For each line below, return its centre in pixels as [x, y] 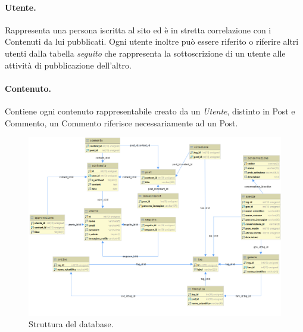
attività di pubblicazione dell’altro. [68, 65]
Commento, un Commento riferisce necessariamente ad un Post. [121, 122]
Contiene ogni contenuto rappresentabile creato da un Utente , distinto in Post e [150, 111]
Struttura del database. [71, 324]
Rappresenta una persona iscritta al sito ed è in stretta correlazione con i [138, 30]
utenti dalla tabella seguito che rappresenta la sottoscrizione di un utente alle [145, 53]
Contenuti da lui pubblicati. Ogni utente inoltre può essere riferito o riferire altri [152, 41]
